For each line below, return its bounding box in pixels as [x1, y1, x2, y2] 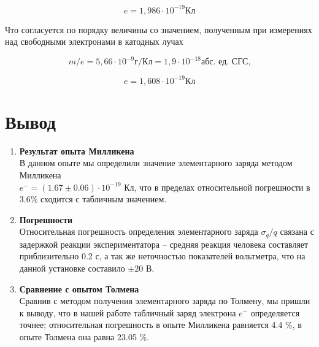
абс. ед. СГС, [201, 58, 251, 67]
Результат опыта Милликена [19, 144, 134, 157]
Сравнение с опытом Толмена [19, 282, 139, 295]
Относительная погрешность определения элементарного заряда [19, 225, 258, 238]
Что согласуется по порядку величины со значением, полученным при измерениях [5, 23, 312, 36]
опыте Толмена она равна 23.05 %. [19, 330, 150, 343]
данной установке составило [19, 262, 125, 275]
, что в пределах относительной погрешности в [134, 180, 310, 193]
